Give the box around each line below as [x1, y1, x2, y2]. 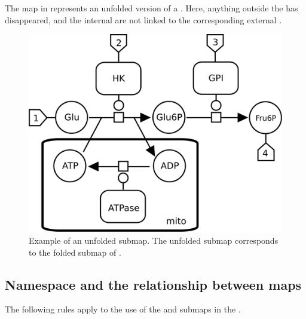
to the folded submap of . [29, 246, 121, 258]
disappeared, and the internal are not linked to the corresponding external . [5, 13, 282, 26]
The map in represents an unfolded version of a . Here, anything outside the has [5, 2, 298, 14]
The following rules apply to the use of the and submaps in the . [5, 303, 241, 315]
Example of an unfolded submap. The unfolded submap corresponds [29, 234, 279, 247]
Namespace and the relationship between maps [5, 275, 302, 293]
